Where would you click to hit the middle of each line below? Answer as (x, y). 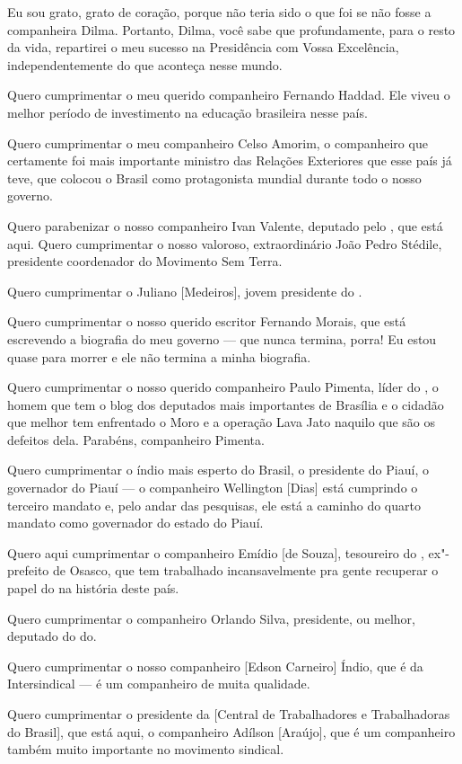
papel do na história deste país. (93, 588)
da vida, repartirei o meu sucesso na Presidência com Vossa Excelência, (203, 47)
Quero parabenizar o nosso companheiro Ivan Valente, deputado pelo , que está (225, 225)
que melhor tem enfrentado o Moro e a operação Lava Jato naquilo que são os (222, 422)
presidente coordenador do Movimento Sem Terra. (145, 261)
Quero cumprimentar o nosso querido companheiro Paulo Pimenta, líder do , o (223, 387)
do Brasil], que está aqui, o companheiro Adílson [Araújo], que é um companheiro (231, 731)
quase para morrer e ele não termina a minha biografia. (159, 356)
